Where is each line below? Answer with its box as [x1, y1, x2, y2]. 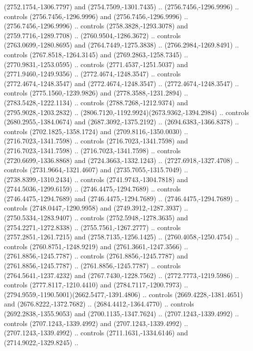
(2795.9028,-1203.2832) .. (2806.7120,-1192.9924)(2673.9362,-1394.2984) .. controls [4, 107, 249, 117]
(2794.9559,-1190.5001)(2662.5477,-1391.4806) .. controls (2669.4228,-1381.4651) [4, 289, 243, 299]
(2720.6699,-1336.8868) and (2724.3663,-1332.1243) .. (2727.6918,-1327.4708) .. [4, 155, 239, 165]
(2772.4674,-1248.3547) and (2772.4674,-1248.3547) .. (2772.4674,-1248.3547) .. [4, 78, 239, 88]
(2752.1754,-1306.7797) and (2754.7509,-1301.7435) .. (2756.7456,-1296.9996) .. [4, 1, 239, 11]
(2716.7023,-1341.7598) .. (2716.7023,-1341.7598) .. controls [4, 145, 181, 155]
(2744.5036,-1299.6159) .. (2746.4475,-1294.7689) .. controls [4, 184, 181, 194]
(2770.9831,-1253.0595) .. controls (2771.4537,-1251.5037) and [4, 59, 188, 69]
